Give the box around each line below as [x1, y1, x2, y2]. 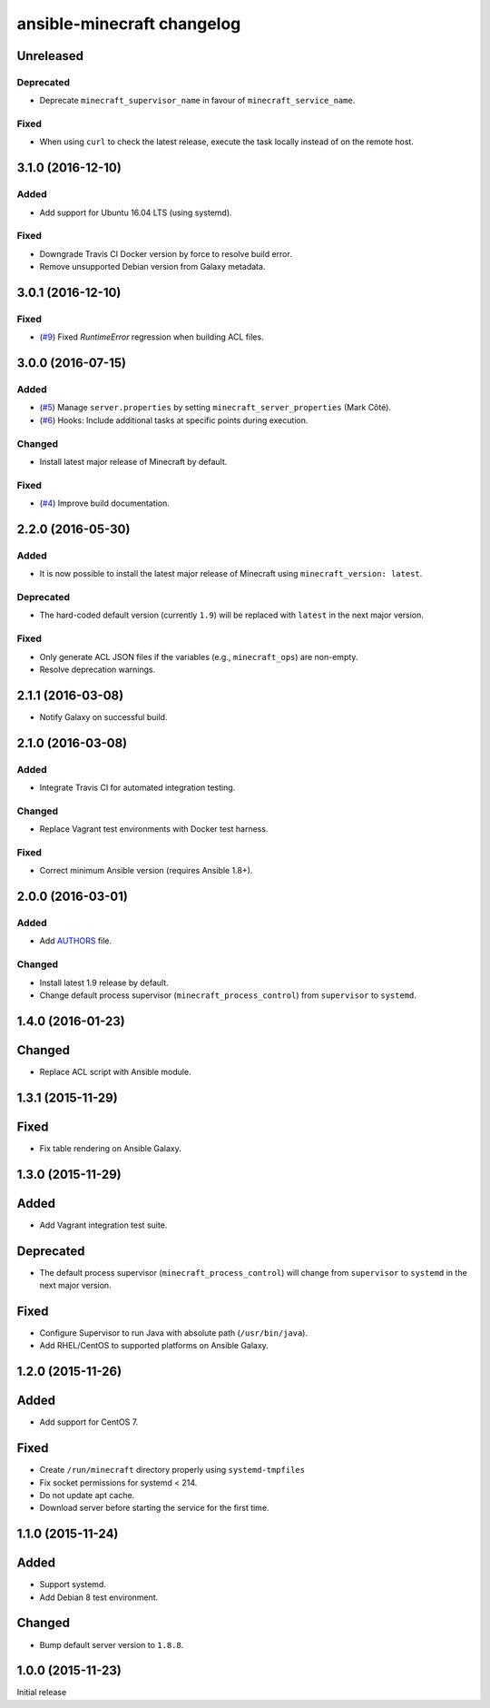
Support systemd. [39, 1579, 106, 1590]
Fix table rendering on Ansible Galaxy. [39, 1142, 181, 1153]
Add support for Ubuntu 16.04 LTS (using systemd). [39, 207, 232, 218]
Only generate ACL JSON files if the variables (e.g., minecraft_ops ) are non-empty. [39, 651, 358, 662]
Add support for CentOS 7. [39, 1417, 139, 1427]
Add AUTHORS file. [39, 935, 113, 946]
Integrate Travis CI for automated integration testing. [39, 782, 236, 794]
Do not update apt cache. [39, 1489, 135, 1500]
